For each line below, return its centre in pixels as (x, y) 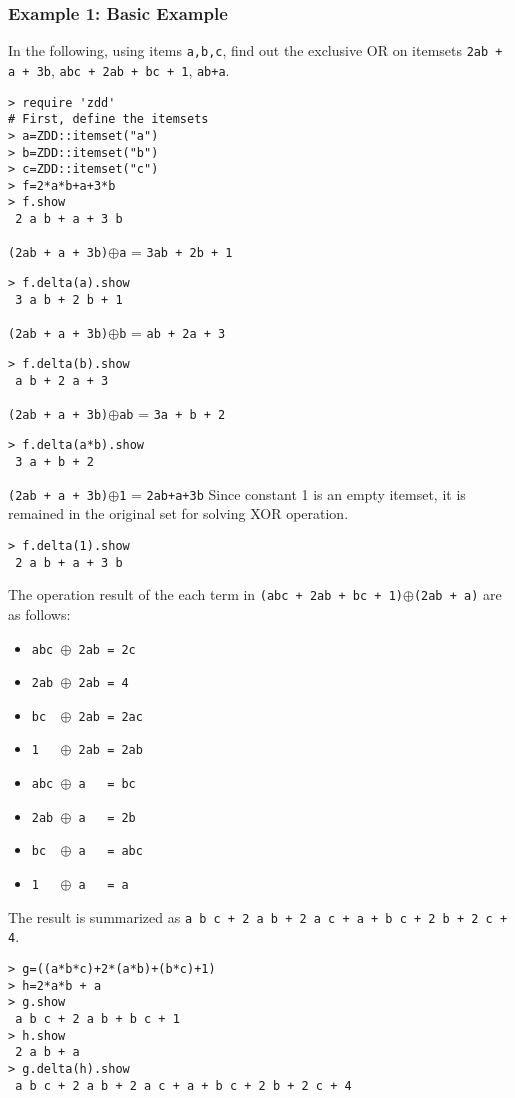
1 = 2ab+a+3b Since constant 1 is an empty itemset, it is (292, 493)
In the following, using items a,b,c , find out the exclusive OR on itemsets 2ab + (255, 50)
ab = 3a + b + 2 (172, 412)
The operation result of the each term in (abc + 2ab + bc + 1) (205, 594)
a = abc (110, 851)
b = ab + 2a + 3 (172, 331)
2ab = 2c (107, 649)
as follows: (39, 613)
